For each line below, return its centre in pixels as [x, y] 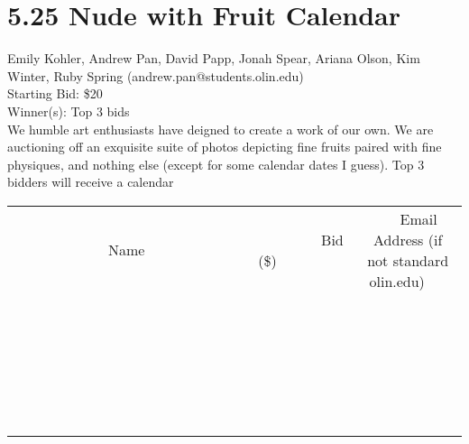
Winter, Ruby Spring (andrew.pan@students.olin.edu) [156, 75]
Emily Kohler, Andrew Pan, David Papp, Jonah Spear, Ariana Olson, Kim [214, 58]
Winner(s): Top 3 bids [69, 111]
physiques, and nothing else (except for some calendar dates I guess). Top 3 [216, 164]
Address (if [408, 239]
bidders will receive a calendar [91, 182]
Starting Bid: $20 [55, 93]
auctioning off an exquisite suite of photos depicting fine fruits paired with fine [225, 147]
